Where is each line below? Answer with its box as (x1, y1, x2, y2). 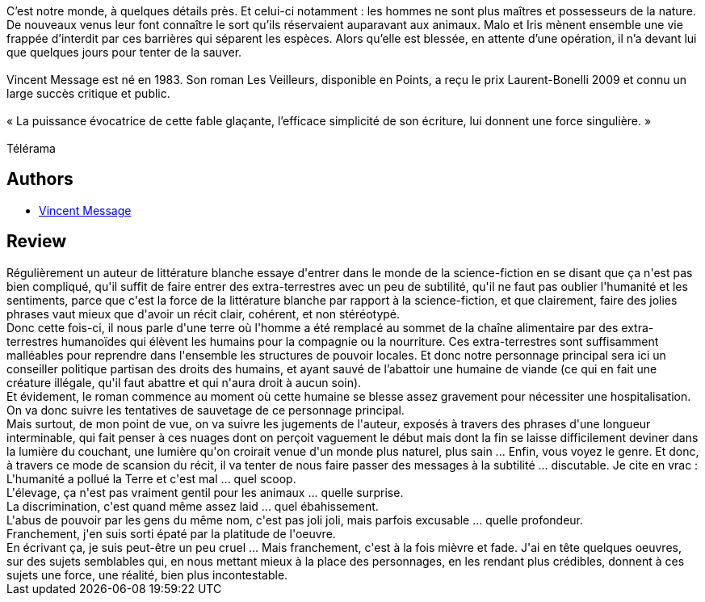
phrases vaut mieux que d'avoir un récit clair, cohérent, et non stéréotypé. (6, 306, 401, 321)
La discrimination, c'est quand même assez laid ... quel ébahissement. (6, 499, 379, 513)
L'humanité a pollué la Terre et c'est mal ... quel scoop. (6, 471, 296, 486)
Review (6, 231, 67, 252)
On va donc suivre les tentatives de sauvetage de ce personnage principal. (6, 402, 405, 417)
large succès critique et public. (6, 86, 170, 100)
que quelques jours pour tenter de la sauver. (6, 45, 242, 59)
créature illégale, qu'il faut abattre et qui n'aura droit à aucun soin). (6, 375, 362, 389)
